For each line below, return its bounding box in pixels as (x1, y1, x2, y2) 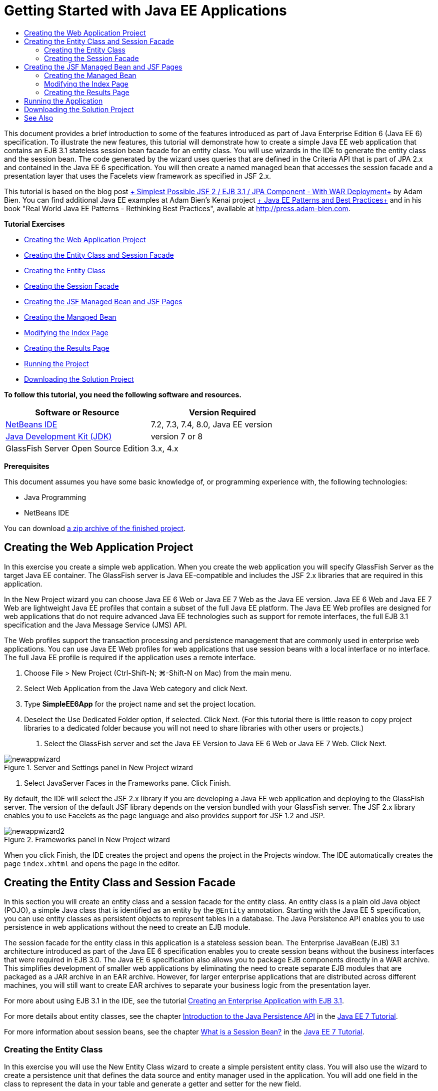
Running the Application (24, 96, 103, 105)
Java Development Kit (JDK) (5, 431, 112, 441)
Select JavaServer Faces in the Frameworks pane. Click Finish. (24, 778, 231, 787)
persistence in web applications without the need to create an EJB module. (4, 923, 250, 932)
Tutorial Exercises (4, 219, 65, 228)
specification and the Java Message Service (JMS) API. (4, 620, 187, 629)
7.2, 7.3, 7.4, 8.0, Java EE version (150, 419, 272, 429)
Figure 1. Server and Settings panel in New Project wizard (4, 763, 193, 772)
